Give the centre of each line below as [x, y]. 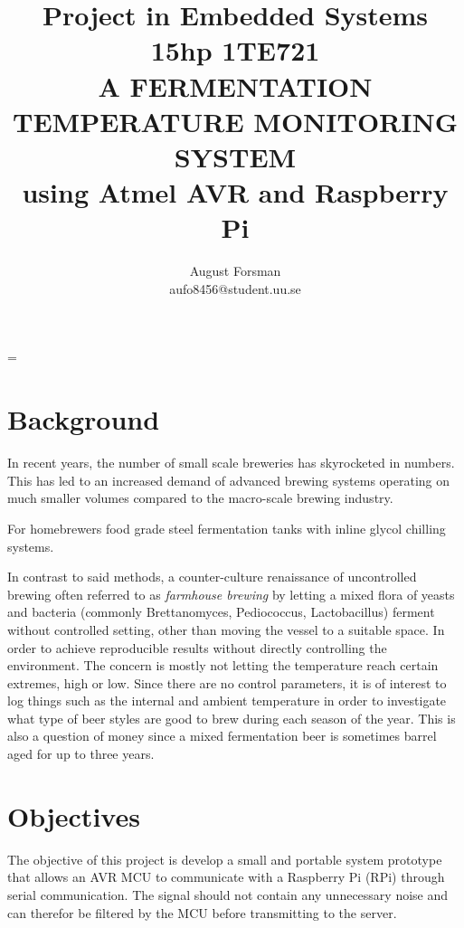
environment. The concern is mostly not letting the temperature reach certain [223, 665]
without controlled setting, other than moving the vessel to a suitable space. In [226, 629]
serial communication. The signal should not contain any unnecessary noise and [228, 894]
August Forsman [235, 271]
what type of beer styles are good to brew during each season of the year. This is [232, 718]
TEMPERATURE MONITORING [235, 121]
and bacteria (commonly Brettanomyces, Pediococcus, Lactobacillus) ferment [221, 612]
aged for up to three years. [81, 754]
